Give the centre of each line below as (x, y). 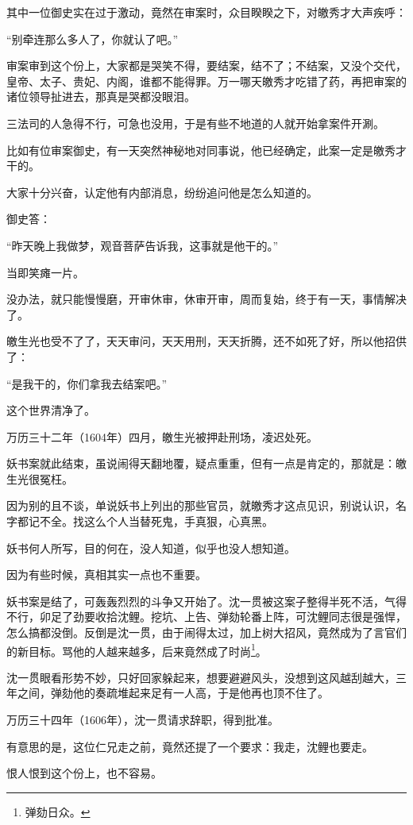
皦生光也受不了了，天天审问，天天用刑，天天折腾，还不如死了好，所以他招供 (206, 341)
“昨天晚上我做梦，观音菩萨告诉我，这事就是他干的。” (143, 245)
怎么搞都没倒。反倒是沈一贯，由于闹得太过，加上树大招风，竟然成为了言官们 (206, 632)
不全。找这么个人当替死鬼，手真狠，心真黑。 (156, 521)
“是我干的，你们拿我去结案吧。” (87, 383)
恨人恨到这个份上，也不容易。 (84, 773)
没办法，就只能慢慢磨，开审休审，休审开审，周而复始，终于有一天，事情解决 (206, 299)
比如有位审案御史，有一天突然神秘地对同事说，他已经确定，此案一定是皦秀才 (206, 150)
